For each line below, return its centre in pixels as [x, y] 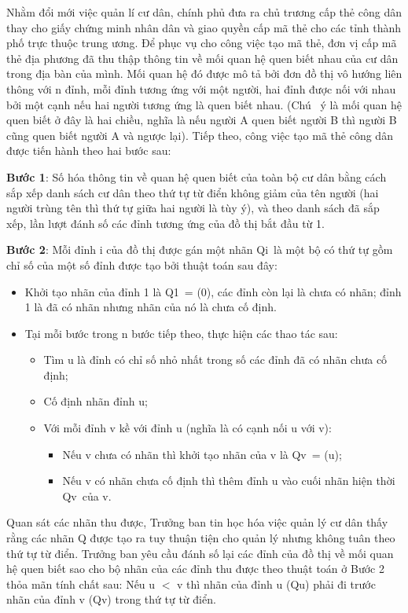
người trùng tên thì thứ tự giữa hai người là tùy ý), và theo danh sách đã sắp [193, 208]
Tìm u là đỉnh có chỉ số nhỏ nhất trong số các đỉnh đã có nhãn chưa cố [215, 360]
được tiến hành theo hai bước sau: [89, 150]
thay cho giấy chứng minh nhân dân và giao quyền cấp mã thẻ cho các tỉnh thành [204, 27]
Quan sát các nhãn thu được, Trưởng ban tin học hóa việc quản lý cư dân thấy [197, 522]
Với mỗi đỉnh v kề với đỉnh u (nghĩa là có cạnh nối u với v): [187, 428]
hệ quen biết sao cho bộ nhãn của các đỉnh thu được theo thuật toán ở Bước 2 [195, 569]
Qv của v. [87, 496]
